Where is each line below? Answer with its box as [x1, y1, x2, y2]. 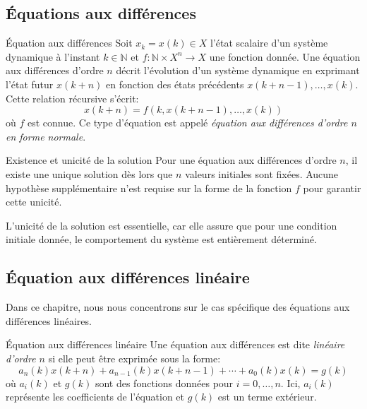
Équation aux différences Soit [6, 35, 133, 50]
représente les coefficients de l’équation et [6, 389, 185, 404]
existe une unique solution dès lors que [6, 166, 173, 181]
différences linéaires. [6, 313, 92, 328]
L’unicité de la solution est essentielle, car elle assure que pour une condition [6, 218, 337, 232]
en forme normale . [6, 129, 86, 143]
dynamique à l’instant [6, 49, 100, 64]
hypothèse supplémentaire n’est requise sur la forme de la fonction [6, 180, 292, 195]
